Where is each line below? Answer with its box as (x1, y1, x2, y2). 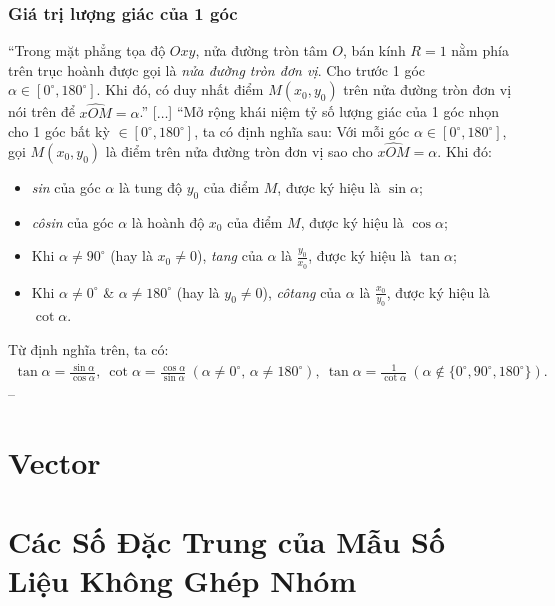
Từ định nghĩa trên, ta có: (8, 339, 169, 360)
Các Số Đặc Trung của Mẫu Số (8, 520, 446, 561)
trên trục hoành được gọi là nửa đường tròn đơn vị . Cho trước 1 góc (8, 59, 426, 80)
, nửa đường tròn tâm (195, 40, 328, 61)
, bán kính (343, 40, 406, 61)
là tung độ (118, 177, 182, 198)
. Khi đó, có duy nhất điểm (96, 79, 264, 100)
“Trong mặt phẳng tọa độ (8, 40, 166, 61)
